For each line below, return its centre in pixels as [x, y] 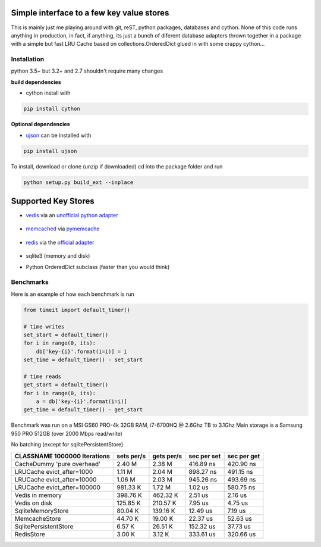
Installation [28, 60]
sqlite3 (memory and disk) [58, 256]
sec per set [204, 456]
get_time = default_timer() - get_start [83, 410]
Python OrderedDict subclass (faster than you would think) [98, 267]
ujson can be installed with [59, 135]
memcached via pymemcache [63, 229]
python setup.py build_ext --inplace [78, 182]
